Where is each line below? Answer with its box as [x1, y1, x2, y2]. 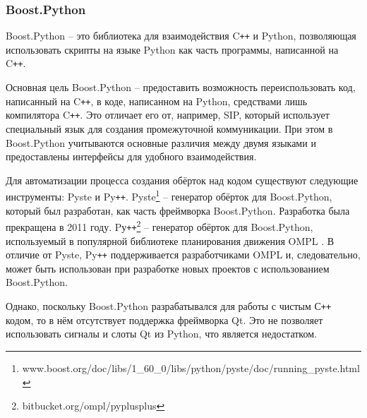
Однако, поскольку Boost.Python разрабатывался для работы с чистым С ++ [6, 299, 332, 313]
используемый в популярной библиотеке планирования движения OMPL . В [6, 233, 335, 248]
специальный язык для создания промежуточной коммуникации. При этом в [6, 121, 333, 136]
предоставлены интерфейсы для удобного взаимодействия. [6, 149, 257, 164]
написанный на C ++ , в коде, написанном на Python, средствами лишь [6, 93, 308, 108]
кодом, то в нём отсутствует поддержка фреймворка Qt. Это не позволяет [6, 312, 323, 327]
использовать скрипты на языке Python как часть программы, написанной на [6, 42, 339, 56]
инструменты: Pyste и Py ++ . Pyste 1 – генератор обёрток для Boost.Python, [6, 187, 332, 204]
